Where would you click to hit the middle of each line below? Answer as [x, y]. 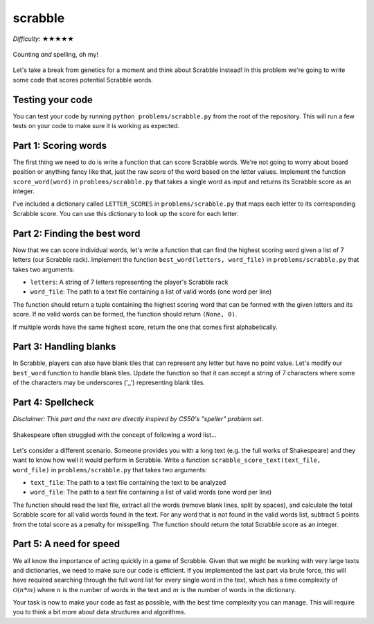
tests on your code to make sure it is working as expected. [96, 126]
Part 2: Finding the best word [77, 233]
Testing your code [53, 99]
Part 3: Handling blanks [64, 347]
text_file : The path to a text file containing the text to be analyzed [128, 483]
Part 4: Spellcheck [53, 403]
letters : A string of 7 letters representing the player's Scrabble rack [129, 282]
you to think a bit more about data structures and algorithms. [99, 612]
